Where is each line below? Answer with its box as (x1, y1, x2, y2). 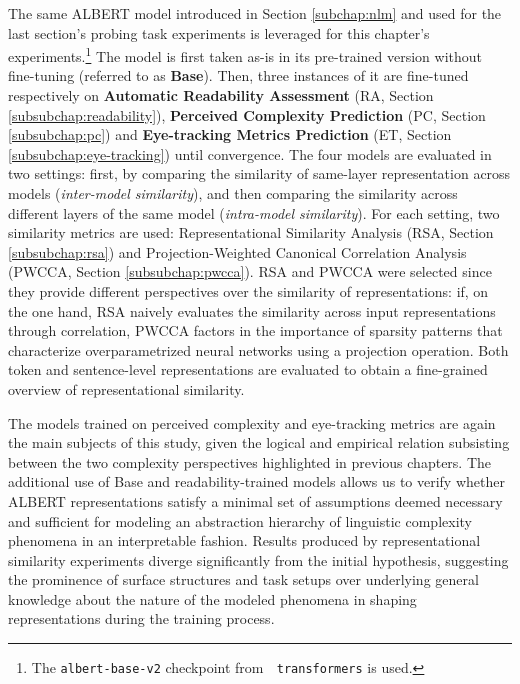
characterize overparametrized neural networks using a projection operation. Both (8, 339, 509, 360)
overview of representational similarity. (8, 378, 245, 399)
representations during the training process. (8, 608, 275, 629)
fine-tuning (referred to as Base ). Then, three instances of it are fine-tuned (8, 65, 469, 86)
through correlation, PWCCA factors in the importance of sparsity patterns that (8, 320, 503, 341)
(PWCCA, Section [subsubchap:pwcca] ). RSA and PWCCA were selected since (8, 261, 492, 282)
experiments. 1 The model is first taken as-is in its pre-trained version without (8, 43, 483, 66)
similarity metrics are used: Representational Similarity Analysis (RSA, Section (8, 222, 494, 243)
